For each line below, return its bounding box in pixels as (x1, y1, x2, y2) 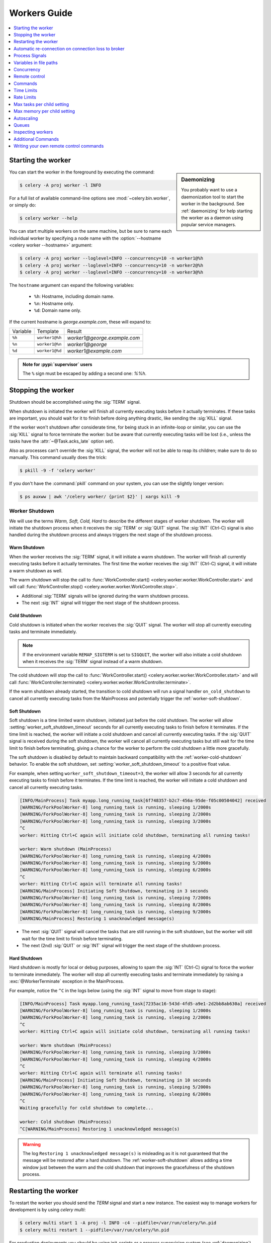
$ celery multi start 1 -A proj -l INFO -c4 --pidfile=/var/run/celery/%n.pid (19, 1220, 216, 1226)
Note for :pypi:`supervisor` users (22, 361, 92, 367)
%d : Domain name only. (34, 307, 82, 313)
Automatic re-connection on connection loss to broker (13, 45, 125, 52)
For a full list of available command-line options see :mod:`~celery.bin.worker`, (9, 195, 171, 201)
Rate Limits (13, 94, 37, 100)
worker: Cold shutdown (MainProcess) (19, 1119, 112, 1125)
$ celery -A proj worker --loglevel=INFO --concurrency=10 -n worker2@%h (19, 263, 203, 268)
